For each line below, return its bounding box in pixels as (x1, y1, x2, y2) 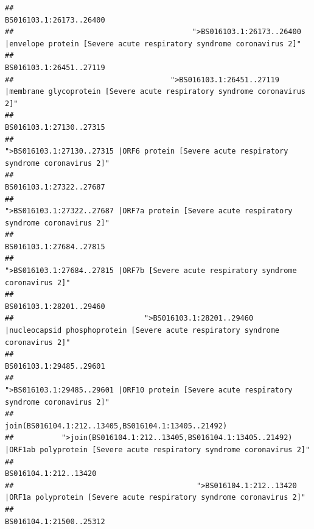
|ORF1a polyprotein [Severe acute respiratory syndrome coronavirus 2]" (5, 493, 305, 502)
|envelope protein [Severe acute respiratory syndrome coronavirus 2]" (5, 39, 301, 48)
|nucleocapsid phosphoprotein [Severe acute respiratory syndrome (5, 326, 280, 335)
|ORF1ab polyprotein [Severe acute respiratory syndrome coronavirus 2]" (5, 445, 310, 454)
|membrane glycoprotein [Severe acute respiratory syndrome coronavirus (5, 87, 305, 96)
